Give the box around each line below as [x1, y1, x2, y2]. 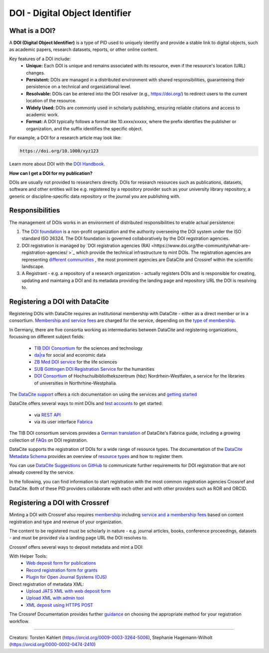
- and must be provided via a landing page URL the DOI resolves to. [9, 535, 148, 541]
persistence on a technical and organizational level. [26, 84, 132, 90]
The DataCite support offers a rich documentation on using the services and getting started [9, 391, 197, 397]
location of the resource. [26, 98, 77, 104]
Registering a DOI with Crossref [9, 499, 110, 507]
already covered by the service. [9, 469, 75, 475]
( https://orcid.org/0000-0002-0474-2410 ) [9, 642, 96, 648]
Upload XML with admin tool [26, 595, 84, 601]
